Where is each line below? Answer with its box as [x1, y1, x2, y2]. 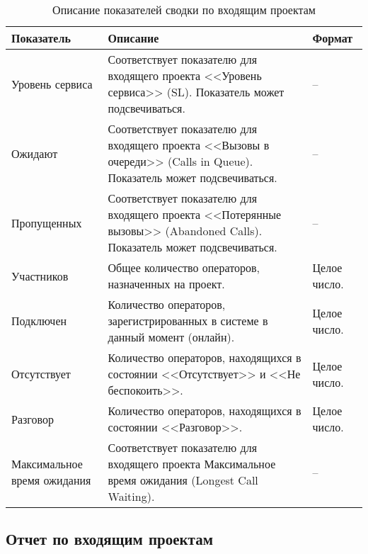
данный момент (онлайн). [108, 329, 235, 345]
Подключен [11, 312, 67, 329]
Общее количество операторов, [108, 259, 260, 276]
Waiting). [108, 488, 155, 504]
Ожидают [11, 145, 58, 162]
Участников [11, 267, 69, 284]
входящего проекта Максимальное [108, 456, 276, 472]
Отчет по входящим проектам [6, 528, 213, 550]
